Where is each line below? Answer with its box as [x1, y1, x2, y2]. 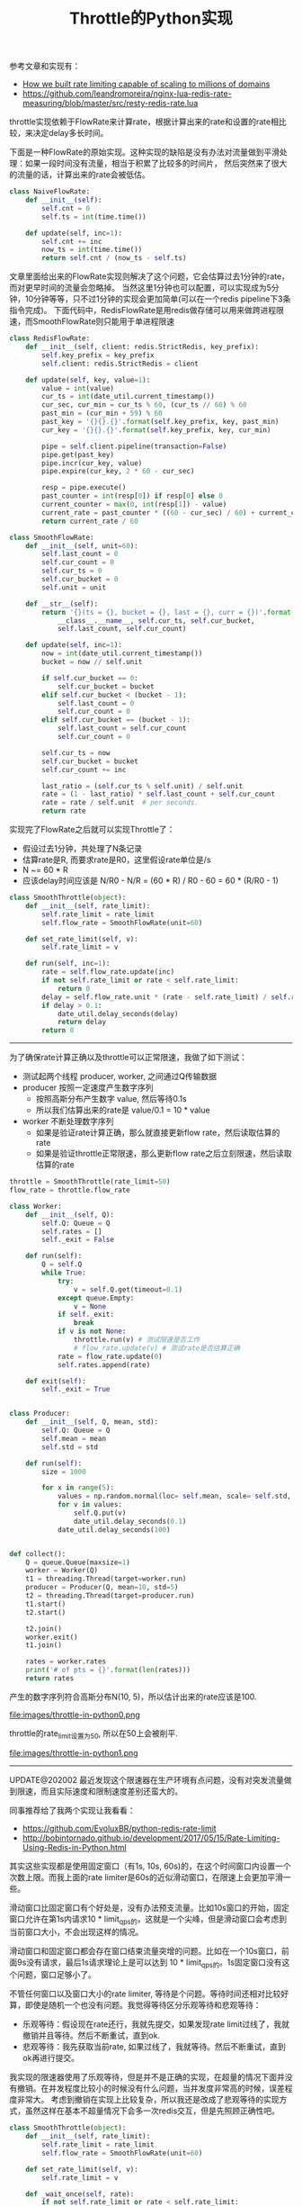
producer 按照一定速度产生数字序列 [22, 1082, 155, 1094]
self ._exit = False [41, 1235, 115, 1245]
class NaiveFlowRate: [9, 187, 91, 196]
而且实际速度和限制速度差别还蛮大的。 [40, 1786, 182, 1796]
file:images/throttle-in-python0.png [9, 1709, 141, 1720]
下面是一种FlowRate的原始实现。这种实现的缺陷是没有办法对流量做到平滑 [9, 147, 280, 158]
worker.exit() [25, 1633, 78, 1642]
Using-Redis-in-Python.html [22, 1841, 128, 1852]
